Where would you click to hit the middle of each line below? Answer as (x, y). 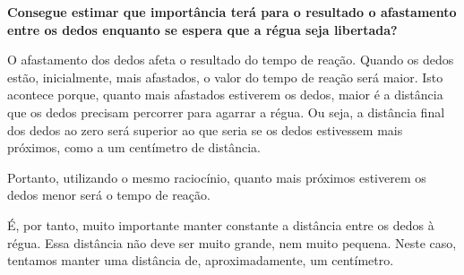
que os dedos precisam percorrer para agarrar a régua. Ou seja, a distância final (226, 112)
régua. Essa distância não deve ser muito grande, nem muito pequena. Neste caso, (232, 242)
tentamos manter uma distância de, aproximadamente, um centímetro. (201, 260)
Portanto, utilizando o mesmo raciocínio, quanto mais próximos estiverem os (217, 177)
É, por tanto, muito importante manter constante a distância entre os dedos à (221, 224)
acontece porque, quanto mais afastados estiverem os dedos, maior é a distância (225, 95)
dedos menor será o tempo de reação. (109, 195)
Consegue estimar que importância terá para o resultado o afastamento (232, 12)
